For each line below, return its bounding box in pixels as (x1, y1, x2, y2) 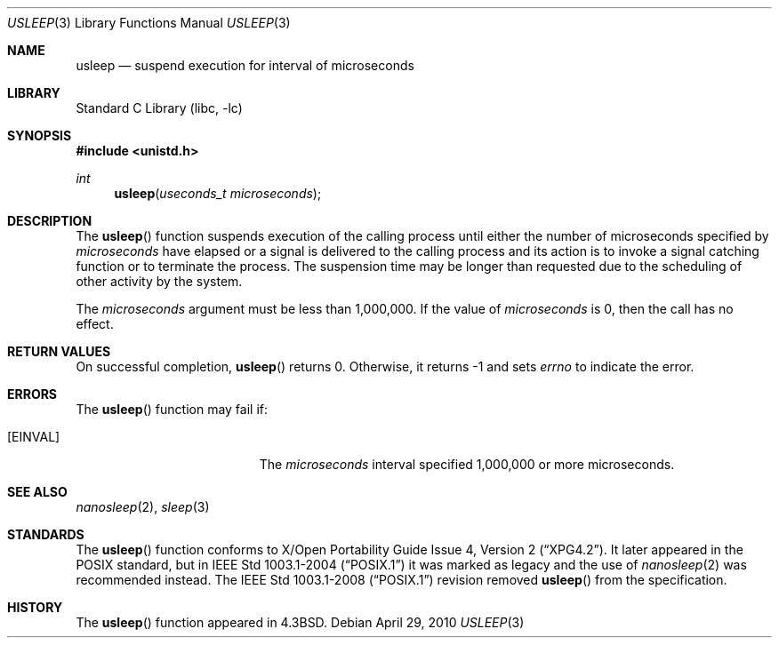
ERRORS (7, 386, 58, 402)
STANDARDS (7, 527, 84, 542)
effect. (76, 316, 114, 331)
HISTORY (7, 600, 63, 615)
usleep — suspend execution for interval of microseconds (76, 58, 414, 73)
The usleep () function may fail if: (76, 402, 268, 417)
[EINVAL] (7, 429, 60, 444)
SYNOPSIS (7, 128, 72, 143)
